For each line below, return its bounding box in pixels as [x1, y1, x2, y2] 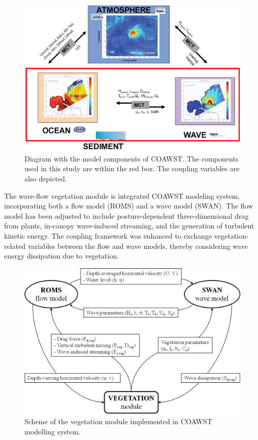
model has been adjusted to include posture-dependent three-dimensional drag [4, 210, 249, 221]
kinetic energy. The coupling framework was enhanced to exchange [4, 230, 212, 241]
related [4, 240, 26, 251]
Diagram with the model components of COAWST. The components [24, 153, 239, 164]
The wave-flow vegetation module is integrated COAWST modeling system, [4, 190, 240, 201]
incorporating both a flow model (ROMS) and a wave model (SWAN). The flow [4, 200, 253, 211]
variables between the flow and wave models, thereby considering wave [28, 240, 248, 251]
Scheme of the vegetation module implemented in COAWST [24, 416, 213, 426]
